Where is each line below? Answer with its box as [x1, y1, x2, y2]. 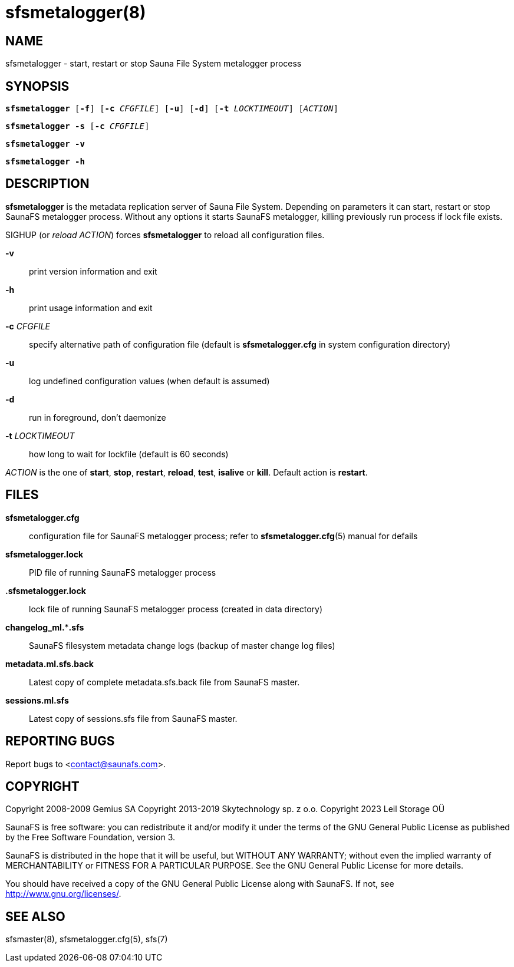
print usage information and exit [29, 302, 153, 313]
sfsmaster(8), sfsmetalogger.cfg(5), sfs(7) [5, 934, 168, 945]
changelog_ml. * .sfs [5, 622, 84, 632]
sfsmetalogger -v [5, 139, 85, 149]
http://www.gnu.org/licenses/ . [5, 889, 121, 899]
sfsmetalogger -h [5, 157, 85, 167]
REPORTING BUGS [5, 734, 115, 749]
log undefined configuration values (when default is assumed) [29, 375, 270, 386]
